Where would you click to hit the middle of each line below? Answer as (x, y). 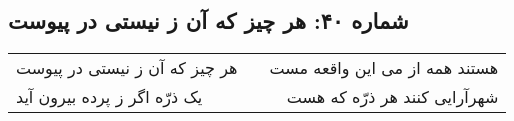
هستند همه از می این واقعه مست (384, 68)
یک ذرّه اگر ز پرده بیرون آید (109, 97)
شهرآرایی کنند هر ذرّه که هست (392, 97)
